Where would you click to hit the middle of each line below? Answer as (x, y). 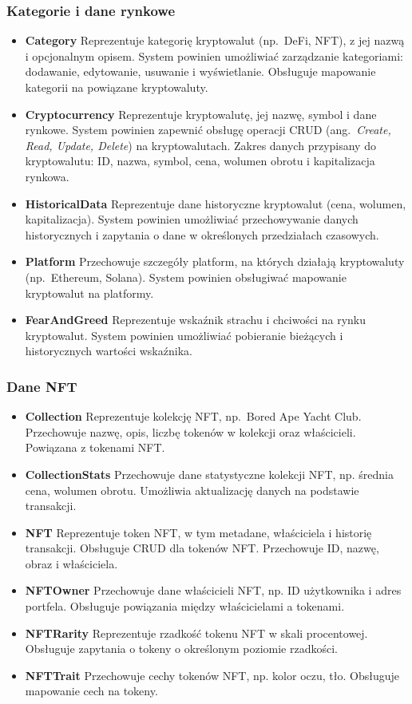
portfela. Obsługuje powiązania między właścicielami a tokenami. (185, 606)
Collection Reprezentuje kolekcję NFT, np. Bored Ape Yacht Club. (193, 416)
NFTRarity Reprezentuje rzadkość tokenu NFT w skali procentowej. (196, 633)
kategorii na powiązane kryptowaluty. (117, 87)
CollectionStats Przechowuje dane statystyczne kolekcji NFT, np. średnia (209, 474)
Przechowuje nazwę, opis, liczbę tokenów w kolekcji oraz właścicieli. (190, 431)
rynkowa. (47, 176)
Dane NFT (42, 386)
